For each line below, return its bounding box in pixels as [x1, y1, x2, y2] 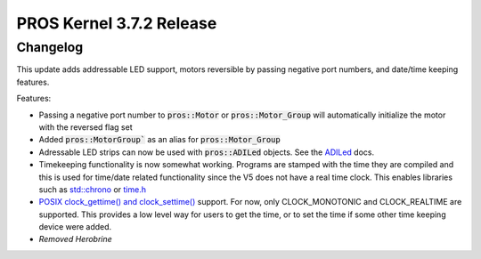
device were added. [38, 222, 112, 232]
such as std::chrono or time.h [38, 183, 147, 195]
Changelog [16, 39, 84, 55]
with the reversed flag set [38, 121, 133, 133]
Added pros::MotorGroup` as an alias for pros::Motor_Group [38, 134, 281, 145]
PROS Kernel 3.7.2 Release [16, 13, 217, 33]
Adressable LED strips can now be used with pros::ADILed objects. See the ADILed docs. [38, 147, 374, 158]
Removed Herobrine [38, 234, 113, 245]
